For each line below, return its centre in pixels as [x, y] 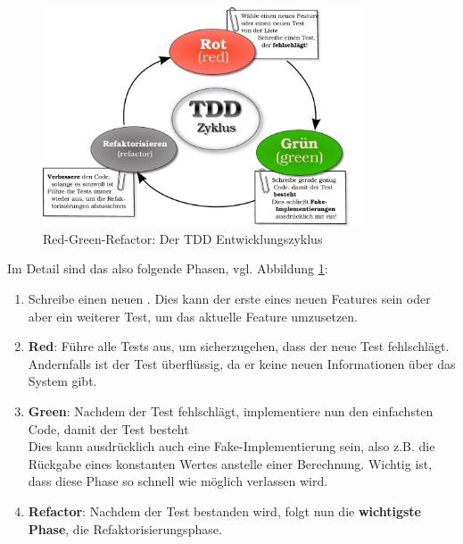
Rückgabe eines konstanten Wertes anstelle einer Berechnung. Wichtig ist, [230, 463]
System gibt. [62, 381]
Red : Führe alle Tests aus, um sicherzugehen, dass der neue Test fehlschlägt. [239, 346]
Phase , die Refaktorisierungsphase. [125, 528]
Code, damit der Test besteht [108, 428]
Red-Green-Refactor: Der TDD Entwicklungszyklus [183, 238]
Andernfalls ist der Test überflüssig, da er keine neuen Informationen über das [242, 363]
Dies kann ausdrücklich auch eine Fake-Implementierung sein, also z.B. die [231, 446]
